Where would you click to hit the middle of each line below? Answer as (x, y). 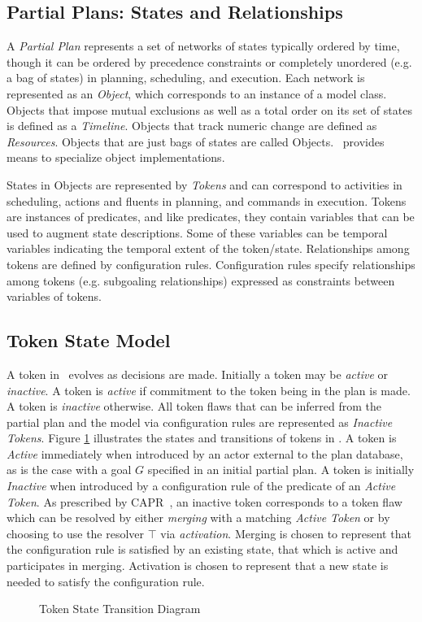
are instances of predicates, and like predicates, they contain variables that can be (211, 217)
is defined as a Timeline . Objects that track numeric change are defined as (192, 126)
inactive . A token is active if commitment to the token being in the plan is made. (209, 390)
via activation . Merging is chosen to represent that (286, 533)
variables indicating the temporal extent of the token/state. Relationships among (208, 248)
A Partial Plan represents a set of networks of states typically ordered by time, (203, 46)
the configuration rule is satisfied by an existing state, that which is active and (202, 549)
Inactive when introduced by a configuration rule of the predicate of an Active (201, 486)
